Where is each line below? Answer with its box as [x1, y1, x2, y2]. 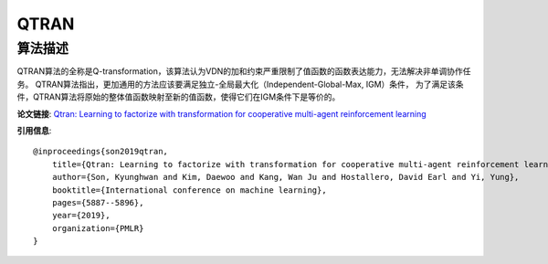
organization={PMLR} [51, 223, 144, 233]
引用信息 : [16, 124, 52, 136]
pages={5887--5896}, [51, 197, 144, 207]
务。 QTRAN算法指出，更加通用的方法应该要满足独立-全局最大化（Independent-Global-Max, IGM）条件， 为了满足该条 [16, 79, 464, 90]
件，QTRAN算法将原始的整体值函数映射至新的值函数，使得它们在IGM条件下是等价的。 [16, 91, 341, 102]
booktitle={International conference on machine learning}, [51, 185, 328, 195]
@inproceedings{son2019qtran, [33, 146, 169, 157]
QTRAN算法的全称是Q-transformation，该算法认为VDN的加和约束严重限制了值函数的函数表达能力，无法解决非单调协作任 [16, 66, 471, 77]
